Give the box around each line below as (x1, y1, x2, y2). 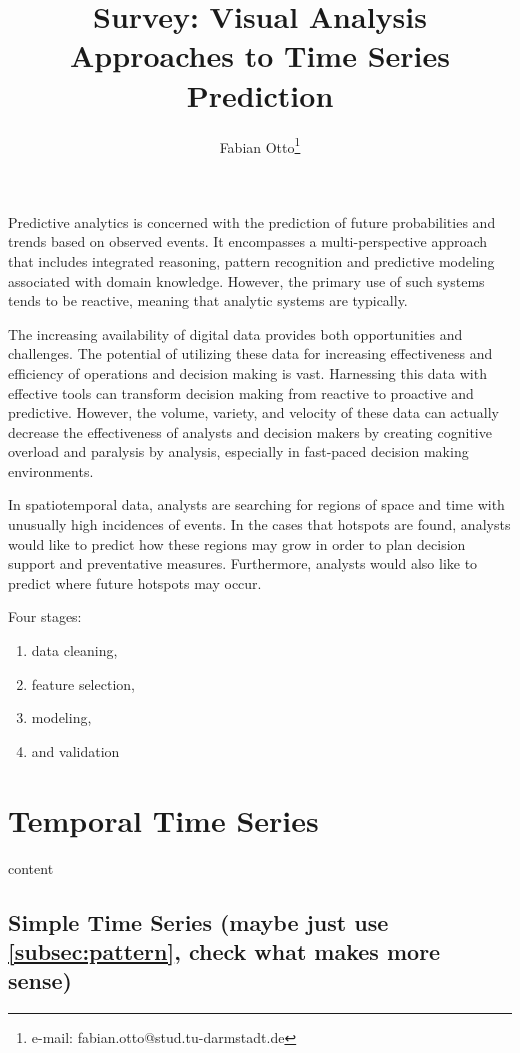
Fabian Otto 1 (219, 133, 301, 157)
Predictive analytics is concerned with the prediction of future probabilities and (8, 211, 496, 232)
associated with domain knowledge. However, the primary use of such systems (8, 270, 485, 291)
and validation (31, 740, 120, 761)
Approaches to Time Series (70, 35, 450, 76)
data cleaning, (31, 640, 118, 661)
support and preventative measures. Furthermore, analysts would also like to (8, 553, 478, 574)
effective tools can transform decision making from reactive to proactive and (8, 382, 474, 403)
